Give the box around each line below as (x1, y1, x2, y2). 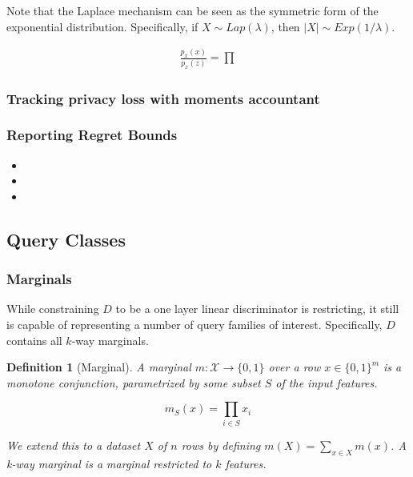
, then (271, 18, 300, 34)
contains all (6, 331, 62, 348)
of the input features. (275, 374, 378, 391)
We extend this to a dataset (6, 436, 141, 453)
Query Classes (6, 226, 126, 251)
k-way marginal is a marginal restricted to (6, 455, 212, 471)
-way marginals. (71, 331, 149, 348)
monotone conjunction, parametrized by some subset (6, 374, 261, 391)
